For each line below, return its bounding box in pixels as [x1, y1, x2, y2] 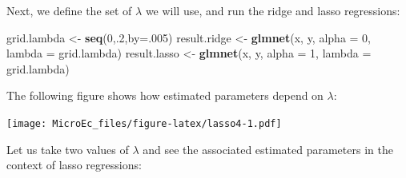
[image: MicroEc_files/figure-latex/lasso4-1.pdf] [6, 117, 282, 129]
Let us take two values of [6, 140, 129, 157]
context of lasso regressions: [6, 156, 142, 173]
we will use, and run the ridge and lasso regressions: [145, 2, 400, 18]
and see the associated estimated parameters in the [143, 140, 393, 157]
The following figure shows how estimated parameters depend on [6, 87, 324, 104]
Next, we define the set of [6, 2, 132, 18]
